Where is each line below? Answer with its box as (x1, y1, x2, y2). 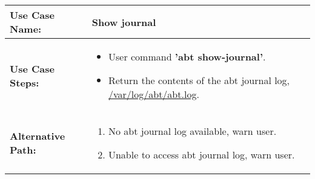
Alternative (10, 129, 65, 143)
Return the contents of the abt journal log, (108, 73, 290, 87)
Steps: (10, 75, 39, 89)
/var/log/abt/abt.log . (108, 87, 199, 101)
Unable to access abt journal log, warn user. (108, 148, 295, 161)
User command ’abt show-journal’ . (108, 50, 266, 63)
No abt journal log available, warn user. (108, 124, 277, 138)
